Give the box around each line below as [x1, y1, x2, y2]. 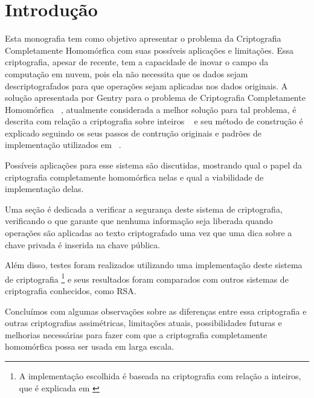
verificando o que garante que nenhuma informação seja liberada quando [5, 214, 273, 227]
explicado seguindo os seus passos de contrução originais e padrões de [5, 126, 262, 139]
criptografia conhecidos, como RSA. [5, 284, 136, 297]
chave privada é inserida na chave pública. [5, 238, 161, 251]
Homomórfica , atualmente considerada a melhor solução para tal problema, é [5, 103, 296, 115]
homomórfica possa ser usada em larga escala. [5, 340, 175, 353]
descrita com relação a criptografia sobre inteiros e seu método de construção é [5, 115, 303, 127]
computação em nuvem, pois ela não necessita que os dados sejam [5, 67, 248, 80]
